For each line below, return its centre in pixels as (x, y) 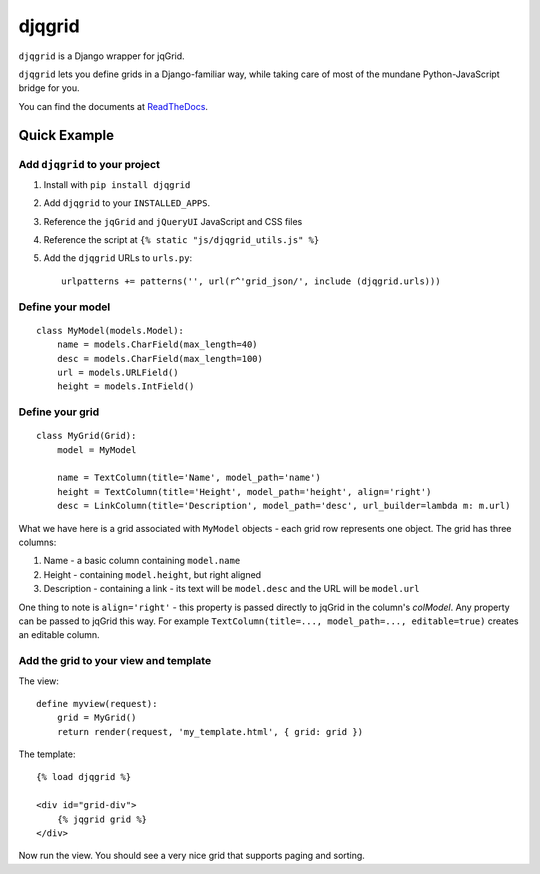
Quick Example (66, 135)
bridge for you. (49, 88)
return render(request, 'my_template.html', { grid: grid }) (210, 731)
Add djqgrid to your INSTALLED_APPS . (127, 203)
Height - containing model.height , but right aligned (152, 574)
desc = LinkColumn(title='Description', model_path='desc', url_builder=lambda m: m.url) (283, 506)
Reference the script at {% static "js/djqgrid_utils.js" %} (181, 240)
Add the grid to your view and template (115, 661)
